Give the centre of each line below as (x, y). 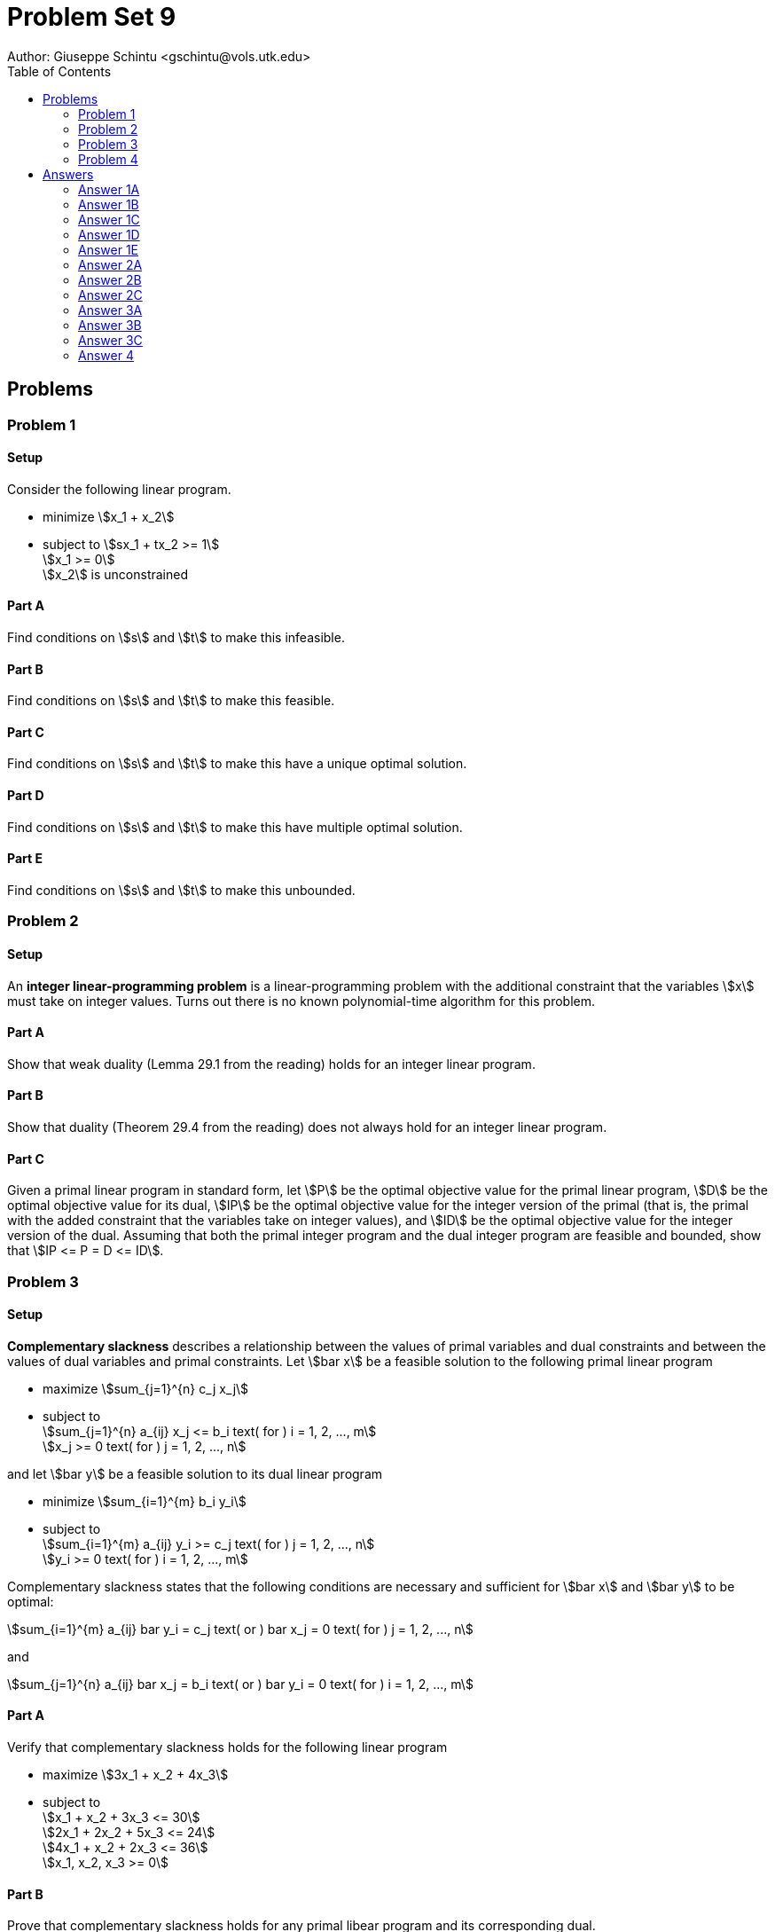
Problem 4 (108, 159)
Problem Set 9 (92, 17)
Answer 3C (110, 340)
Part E (25, 859)
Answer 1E (109, 249)
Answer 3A (110, 310)
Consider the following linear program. (119, 489)
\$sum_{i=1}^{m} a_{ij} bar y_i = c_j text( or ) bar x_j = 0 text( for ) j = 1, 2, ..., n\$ (240, 1629)
